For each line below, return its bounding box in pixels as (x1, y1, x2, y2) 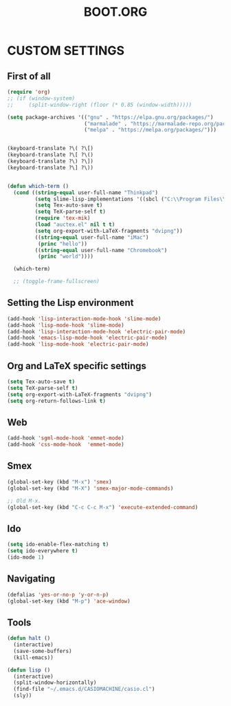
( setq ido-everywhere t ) (7, 548, 78, 554)
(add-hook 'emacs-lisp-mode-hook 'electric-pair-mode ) (7, 335, 168, 342)
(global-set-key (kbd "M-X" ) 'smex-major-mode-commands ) (7, 485, 174, 492)
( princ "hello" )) (37, 240, 88, 247)
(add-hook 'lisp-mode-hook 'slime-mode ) (7, 322, 125, 329)
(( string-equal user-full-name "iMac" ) (34, 233, 149, 241)
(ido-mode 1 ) (7, 554, 45, 561)
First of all (7, 70, 51, 82)
